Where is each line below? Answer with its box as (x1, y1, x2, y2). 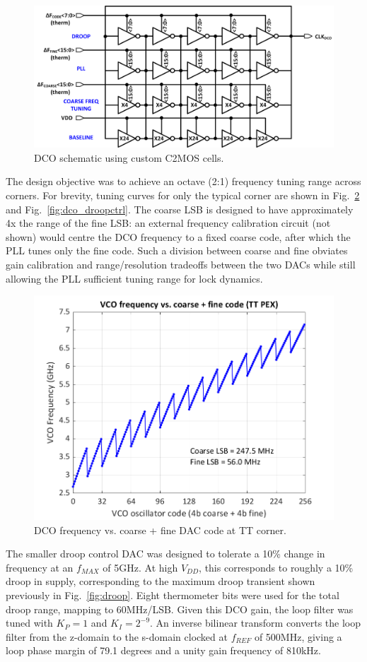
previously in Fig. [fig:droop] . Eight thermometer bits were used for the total (6, 588, 339, 603)
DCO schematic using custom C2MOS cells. (34, 150, 224, 165)
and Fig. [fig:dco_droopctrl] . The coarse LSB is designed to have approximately (6, 201, 354, 216)
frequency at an (6, 560, 74, 574)
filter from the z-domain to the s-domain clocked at (6, 629, 228, 644)
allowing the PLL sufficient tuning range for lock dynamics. (6, 271, 263, 285)
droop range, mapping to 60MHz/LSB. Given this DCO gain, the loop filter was (6, 601, 354, 616)
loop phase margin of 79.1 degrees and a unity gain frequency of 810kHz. (6, 643, 321, 658)
